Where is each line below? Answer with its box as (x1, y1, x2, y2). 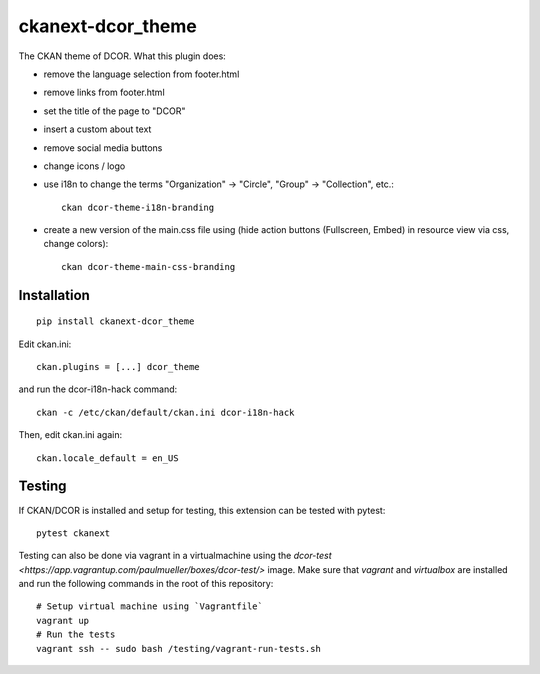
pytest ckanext (36, 527, 111, 539)
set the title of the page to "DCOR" (43, 105, 186, 117)
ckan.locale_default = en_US (36, 452, 179, 464)
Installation (18, 286, 90, 304)
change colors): (43, 238, 109, 250)
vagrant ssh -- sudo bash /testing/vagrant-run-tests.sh (36, 643, 322, 654)
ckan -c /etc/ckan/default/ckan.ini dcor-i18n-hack (36, 406, 295, 418)
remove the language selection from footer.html (43, 68, 240, 80)
